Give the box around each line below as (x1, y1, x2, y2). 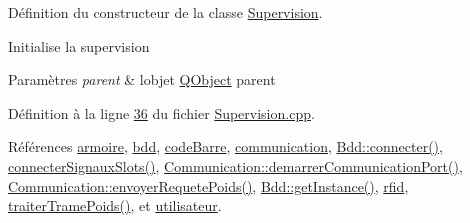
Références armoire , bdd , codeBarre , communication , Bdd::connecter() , (8, 136, 443, 157)
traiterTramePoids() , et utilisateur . (8, 195, 222, 216)
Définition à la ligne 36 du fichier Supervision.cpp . (8, 102, 315, 123)
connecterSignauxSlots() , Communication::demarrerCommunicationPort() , (8, 155, 463, 176)
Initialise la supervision (8, 35, 150, 56)
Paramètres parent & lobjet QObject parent (8, 69, 276, 90)
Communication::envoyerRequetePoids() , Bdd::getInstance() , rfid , (8, 175, 409, 196)
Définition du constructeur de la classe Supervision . (8, 2, 323, 22)
